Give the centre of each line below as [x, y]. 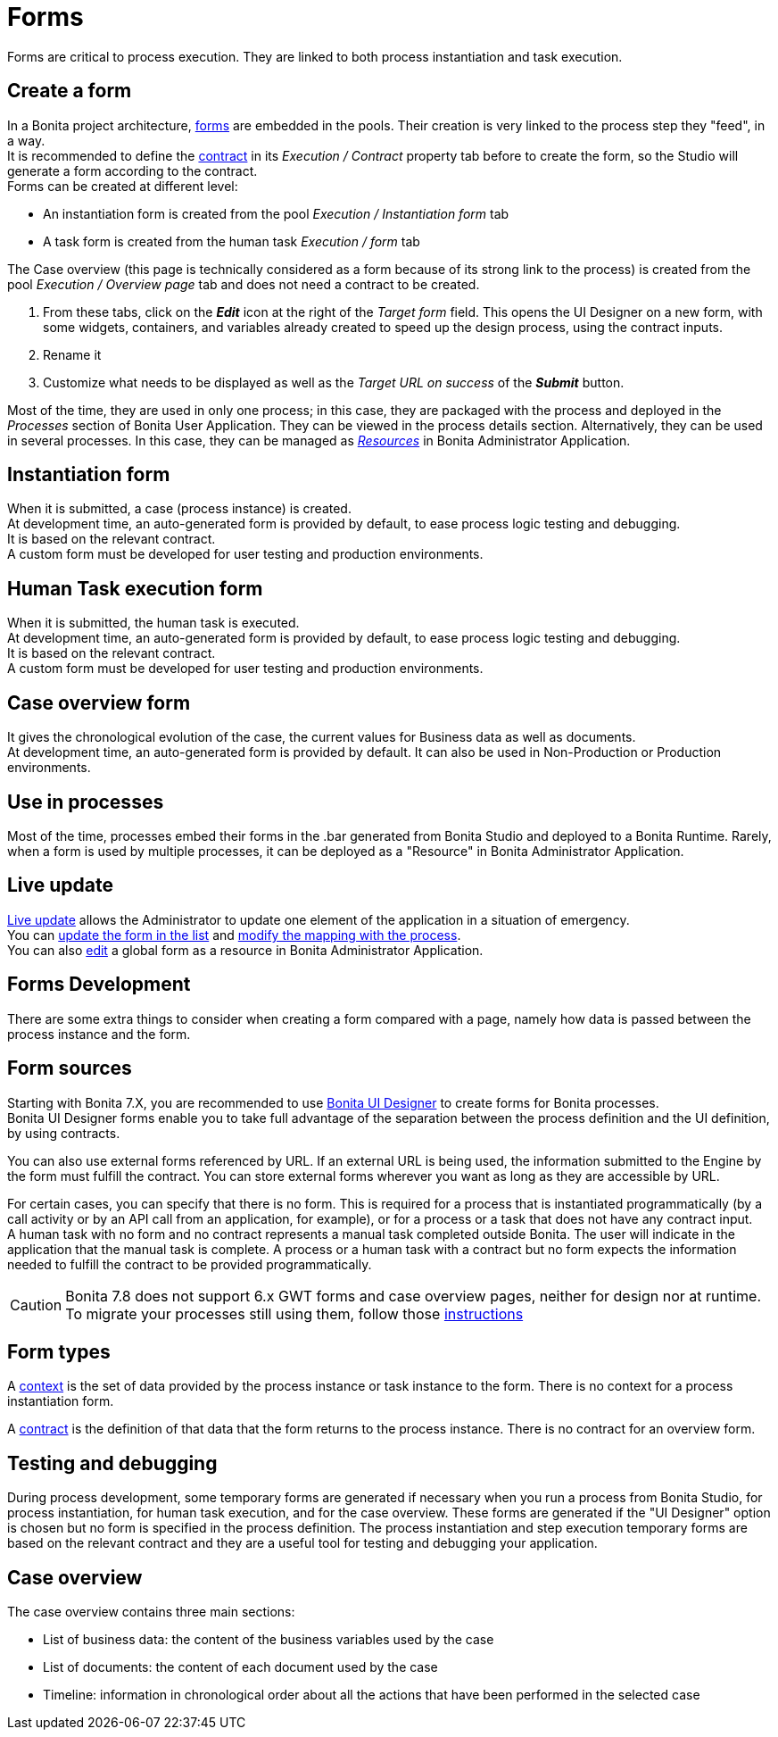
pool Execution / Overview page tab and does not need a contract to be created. [244, 284]
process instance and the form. [99, 1034]
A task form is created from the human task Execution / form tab [232, 241]
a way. [26, 140]
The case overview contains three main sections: [151, 1612]
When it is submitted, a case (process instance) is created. [179, 509]
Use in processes [86, 802]
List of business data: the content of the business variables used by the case [269, 1640]
